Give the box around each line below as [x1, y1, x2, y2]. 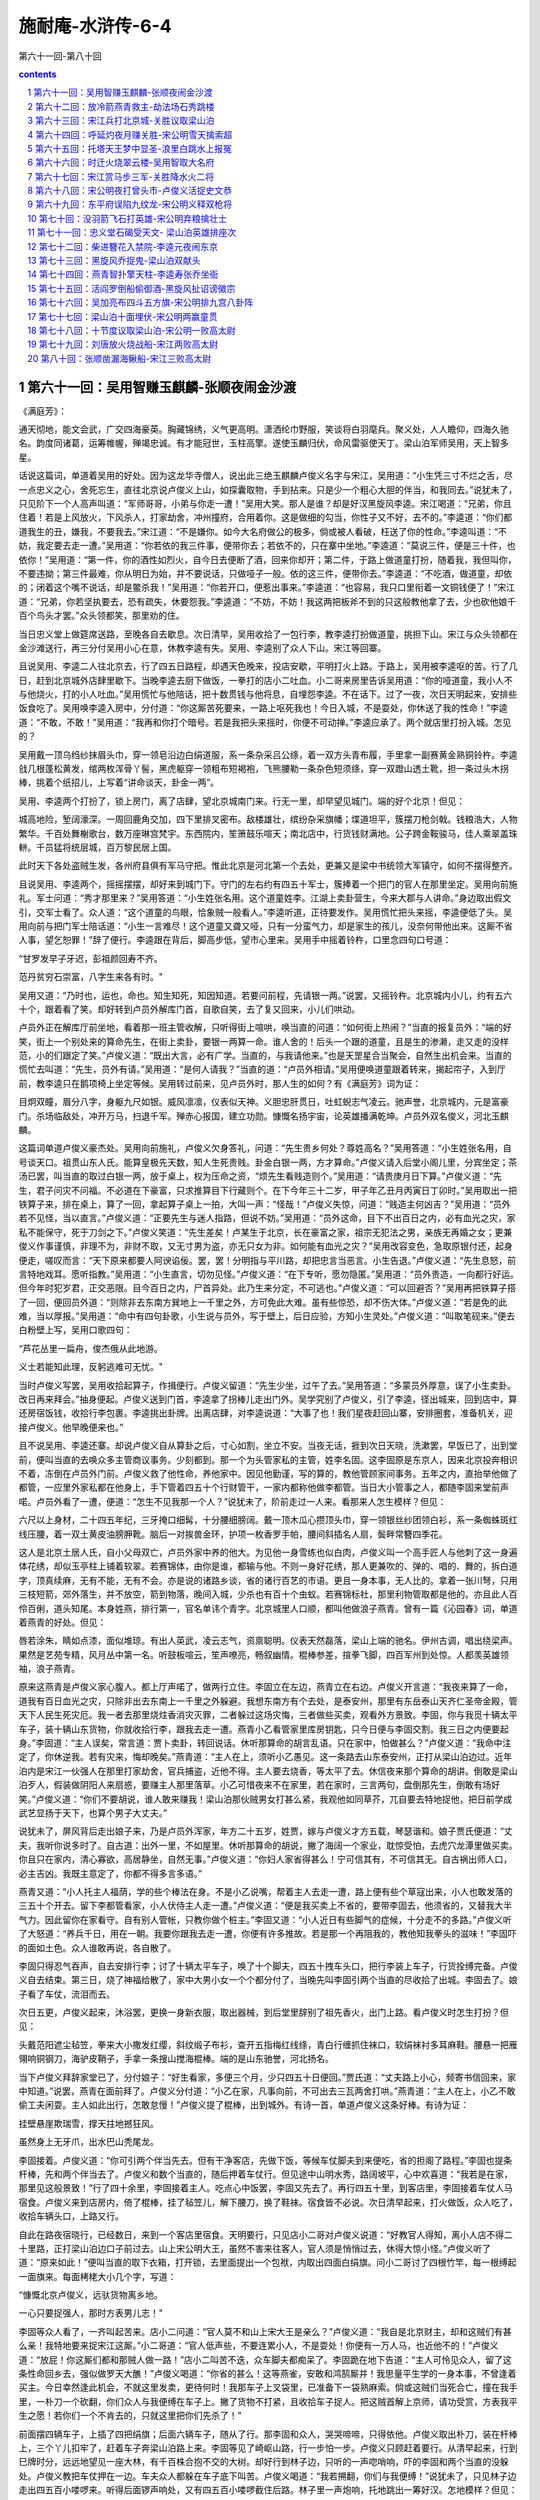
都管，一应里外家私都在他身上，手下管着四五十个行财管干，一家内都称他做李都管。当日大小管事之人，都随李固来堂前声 [18, 1481, 509, 1494]
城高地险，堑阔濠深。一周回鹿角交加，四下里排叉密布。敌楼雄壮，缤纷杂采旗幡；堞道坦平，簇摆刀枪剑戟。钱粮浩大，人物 [18, 813, 518, 825]
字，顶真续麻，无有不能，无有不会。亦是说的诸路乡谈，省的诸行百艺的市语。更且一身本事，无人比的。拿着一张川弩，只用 [18, 1574, 518, 1586]
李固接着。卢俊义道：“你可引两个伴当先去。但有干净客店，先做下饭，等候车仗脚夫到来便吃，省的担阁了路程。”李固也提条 [18, 2154, 513, 2166]
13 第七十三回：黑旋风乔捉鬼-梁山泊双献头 [27, 255, 201, 267]
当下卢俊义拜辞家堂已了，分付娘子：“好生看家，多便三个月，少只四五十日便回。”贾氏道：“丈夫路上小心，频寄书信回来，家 [18, 2071, 517, 2083]
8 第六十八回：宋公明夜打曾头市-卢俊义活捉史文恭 [27, 185, 233, 197]
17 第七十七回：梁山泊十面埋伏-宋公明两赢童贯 [27, 310, 219, 322]
